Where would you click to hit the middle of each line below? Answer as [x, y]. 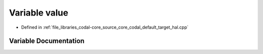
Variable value [38, 13]
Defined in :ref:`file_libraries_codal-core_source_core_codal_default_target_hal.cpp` [105, 27]
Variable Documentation [47, 41]
